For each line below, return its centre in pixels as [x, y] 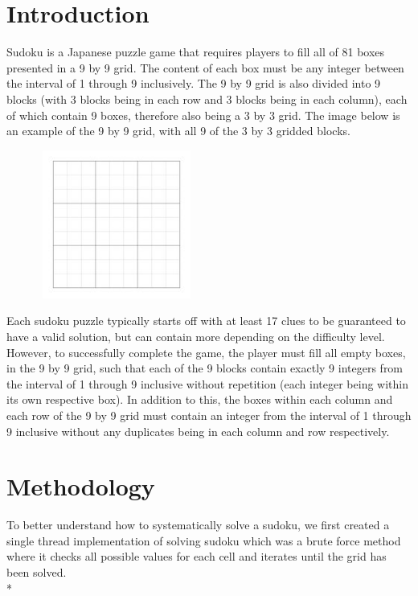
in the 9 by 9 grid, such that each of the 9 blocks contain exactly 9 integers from [205, 368]
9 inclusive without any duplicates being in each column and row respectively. [198, 431]
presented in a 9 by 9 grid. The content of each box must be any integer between [205, 67]
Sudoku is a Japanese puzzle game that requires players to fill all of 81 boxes [196, 52]
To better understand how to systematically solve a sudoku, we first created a [198, 525]
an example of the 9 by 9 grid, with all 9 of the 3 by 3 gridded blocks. [178, 131]
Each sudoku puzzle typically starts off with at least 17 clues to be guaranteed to [206, 321]
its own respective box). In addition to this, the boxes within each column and [200, 399]
